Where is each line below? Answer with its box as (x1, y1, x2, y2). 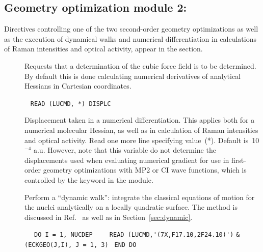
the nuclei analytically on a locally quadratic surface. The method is (24, 202, 238, 212)
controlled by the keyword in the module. (24, 174, 153, 185)
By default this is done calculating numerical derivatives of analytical (24, 70, 241, 81)
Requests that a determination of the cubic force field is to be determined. (24, 60, 256, 71)
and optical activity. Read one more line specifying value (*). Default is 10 (24, 134, 259, 145)
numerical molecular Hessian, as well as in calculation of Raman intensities (24, 125, 258, 135)
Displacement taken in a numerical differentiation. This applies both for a (24, 115, 255, 125)
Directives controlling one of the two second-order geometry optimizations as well (4, 23, 258, 34)
